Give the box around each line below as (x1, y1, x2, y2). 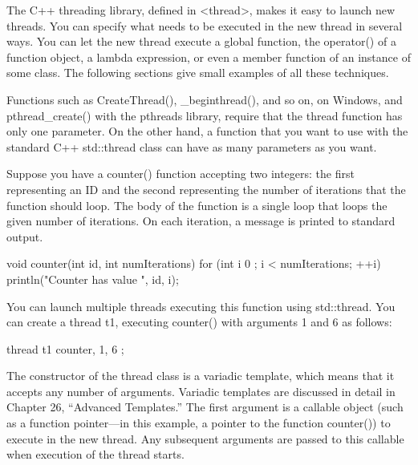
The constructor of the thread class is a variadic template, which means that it (6, 367, 395, 384)
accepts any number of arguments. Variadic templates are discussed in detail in (6, 382, 396, 399)
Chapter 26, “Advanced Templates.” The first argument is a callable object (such (6, 398, 404, 415)
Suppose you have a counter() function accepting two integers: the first (6, 165, 355, 182)
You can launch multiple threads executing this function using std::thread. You (6, 297, 396, 314)
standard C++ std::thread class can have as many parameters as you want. (6, 138, 377, 155)
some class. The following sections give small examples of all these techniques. (6, 64, 389, 81)
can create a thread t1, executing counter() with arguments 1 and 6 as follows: (6, 313, 392, 330)
